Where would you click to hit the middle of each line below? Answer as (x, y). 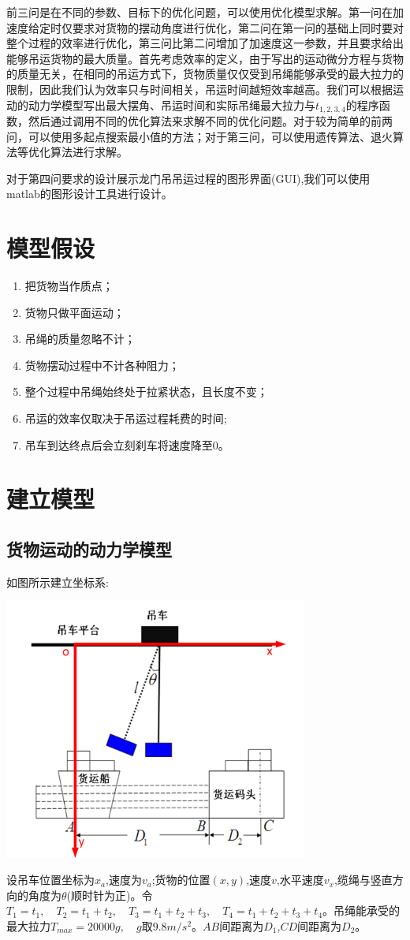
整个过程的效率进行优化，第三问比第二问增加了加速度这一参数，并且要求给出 (205, 43)
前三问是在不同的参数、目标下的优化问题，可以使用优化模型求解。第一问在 (199, 12)
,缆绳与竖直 (363, 880)
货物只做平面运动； (75, 312)
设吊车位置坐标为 (50, 880)
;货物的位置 (181, 880)
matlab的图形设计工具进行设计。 (89, 194)
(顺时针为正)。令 (110, 895)
